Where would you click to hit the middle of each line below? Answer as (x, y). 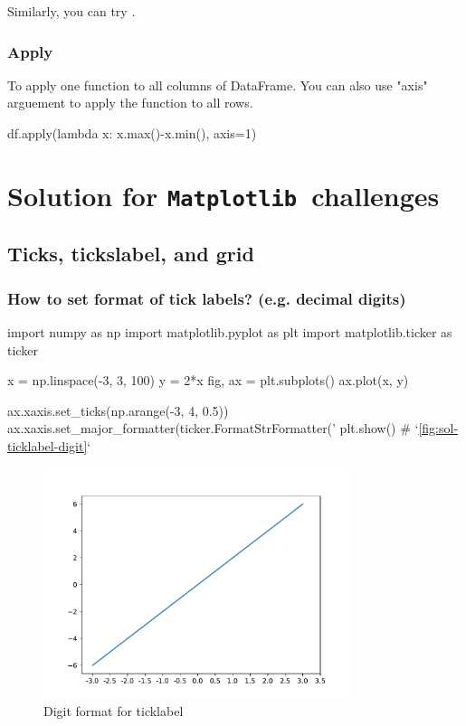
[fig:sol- (438, 428)
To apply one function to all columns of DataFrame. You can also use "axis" (218, 85)
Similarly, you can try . (71, 11)
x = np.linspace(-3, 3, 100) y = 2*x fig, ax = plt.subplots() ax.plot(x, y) (208, 380)
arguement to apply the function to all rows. (130, 103)
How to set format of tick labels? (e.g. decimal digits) (207, 298)
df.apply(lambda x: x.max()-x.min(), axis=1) (132, 133)
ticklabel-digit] (48, 446)
